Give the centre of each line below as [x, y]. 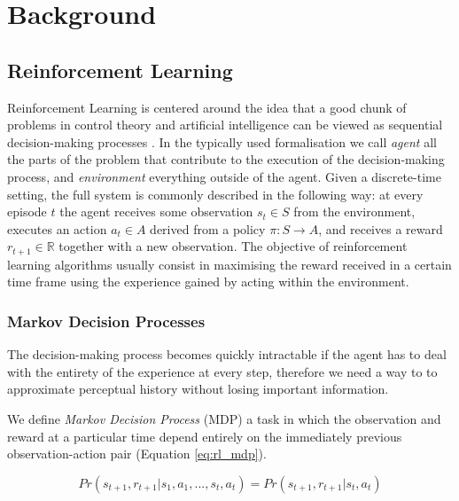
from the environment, [354, 211]
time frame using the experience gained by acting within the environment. [208, 282]
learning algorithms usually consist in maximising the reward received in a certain [229, 264]
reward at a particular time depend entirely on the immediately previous [205, 436]
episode [27, 211]
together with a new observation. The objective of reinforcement [233, 246]
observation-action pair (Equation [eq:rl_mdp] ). [137, 454]
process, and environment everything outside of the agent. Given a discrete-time [224, 176]
